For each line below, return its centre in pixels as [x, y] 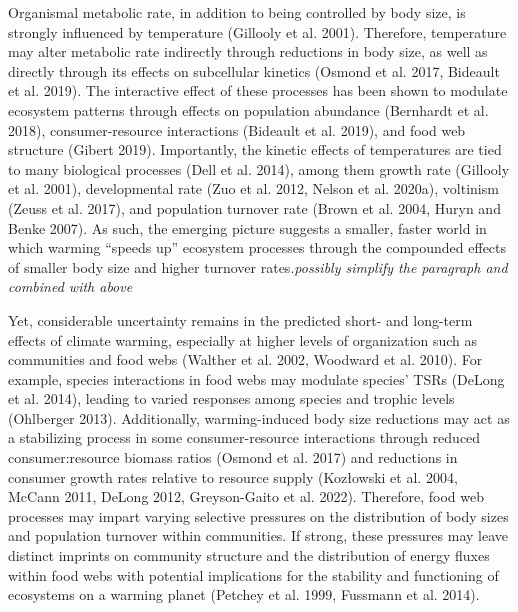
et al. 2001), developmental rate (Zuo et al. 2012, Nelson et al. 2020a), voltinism [253, 188]
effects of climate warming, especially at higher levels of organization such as [243, 339]
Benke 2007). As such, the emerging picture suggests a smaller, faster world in [247, 227]
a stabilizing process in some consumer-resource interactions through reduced [244, 437]
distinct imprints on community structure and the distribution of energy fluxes [249, 555]
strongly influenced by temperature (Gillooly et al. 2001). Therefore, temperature [257, 31]
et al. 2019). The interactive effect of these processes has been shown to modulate [258, 90]
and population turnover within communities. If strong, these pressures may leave [258, 535]
